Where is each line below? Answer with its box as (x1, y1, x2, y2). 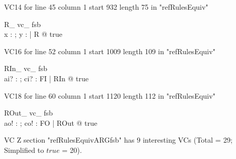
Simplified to (4, 144, 44, 155)
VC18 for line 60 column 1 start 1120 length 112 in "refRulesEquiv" (4, 90, 216, 101)
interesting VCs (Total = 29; (142, 134, 233, 145)
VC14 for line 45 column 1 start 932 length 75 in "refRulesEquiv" (4, 2, 208, 12)
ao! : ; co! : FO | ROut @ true (4, 117, 98, 128)
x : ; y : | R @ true (4, 29, 62, 39)
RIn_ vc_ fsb (4, 63, 48, 74)
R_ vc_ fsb (4, 18, 41, 29)
